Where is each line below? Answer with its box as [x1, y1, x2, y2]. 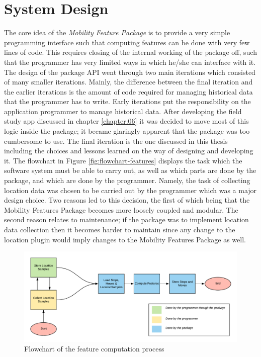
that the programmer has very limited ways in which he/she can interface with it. [4, 56, 256, 67]
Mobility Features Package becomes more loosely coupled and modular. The [4, 204, 238, 215]
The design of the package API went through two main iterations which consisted [4, 66, 255, 77]
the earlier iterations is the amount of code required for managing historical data [4, 86, 253, 97]
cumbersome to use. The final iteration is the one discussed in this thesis [4, 135, 228, 146]
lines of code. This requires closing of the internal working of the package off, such [4, 47, 257, 57]
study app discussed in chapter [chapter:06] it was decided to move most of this [4, 116, 249, 126]
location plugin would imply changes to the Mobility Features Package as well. [4, 234, 246, 244]
